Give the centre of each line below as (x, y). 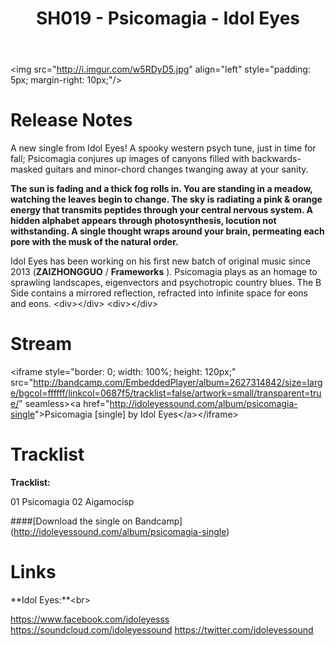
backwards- (276, 159)
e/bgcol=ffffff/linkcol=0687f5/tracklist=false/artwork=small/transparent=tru (166, 393)
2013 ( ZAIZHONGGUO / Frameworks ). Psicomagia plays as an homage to (164, 272)
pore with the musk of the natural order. (94, 242)
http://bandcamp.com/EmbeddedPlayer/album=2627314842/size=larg (178, 383)
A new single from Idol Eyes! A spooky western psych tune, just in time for (163, 148)
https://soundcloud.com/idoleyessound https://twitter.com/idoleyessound (162, 629)
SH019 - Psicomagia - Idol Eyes (168, 18)
